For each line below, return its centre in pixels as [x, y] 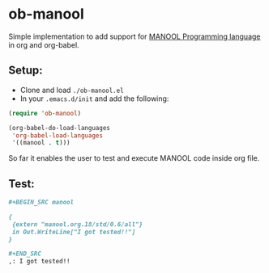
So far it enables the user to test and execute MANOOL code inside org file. [134, 158]
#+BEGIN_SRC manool [41, 203]
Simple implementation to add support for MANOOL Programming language [134, 36]
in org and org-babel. [44, 44]
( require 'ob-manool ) [45, 113]
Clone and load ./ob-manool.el [72, 90]
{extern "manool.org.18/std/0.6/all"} [77, 224]
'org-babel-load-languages [58, 135]
